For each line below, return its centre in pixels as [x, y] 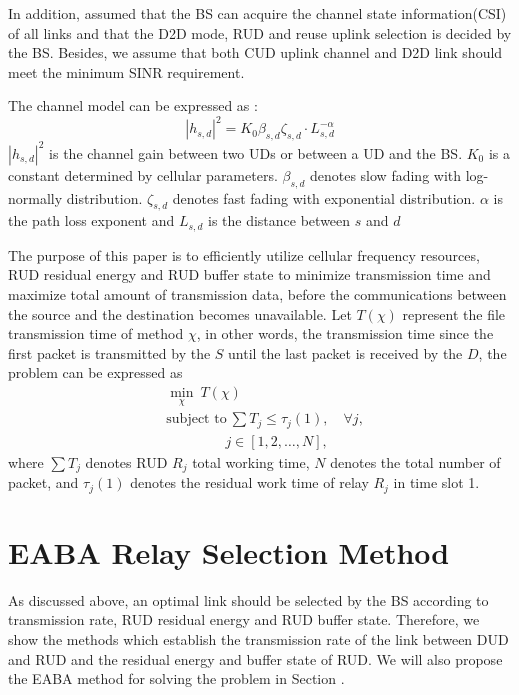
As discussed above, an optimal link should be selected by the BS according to [248, 599]
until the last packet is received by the [345, 352]
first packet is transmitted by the [109, 352]
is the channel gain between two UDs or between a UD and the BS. [256, 152]
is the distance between [279, 220]
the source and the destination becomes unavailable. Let [180, 313]
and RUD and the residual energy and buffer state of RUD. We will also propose [255, 658]
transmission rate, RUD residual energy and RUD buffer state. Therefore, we [244, 619]
